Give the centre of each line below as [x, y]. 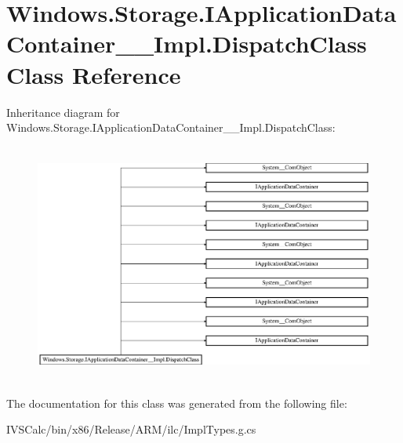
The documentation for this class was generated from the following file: [177, 403]
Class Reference [94, 74]
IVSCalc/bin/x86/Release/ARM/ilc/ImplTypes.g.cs [131, 429]
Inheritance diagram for [63, 112]
